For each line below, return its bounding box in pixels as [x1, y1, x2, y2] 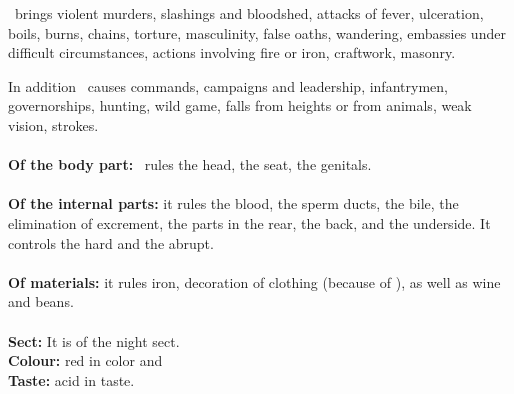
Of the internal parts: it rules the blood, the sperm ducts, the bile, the [8, 193, 459, 214]
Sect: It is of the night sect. [8, 330, 180, 351]
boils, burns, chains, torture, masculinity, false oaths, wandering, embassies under [8, 22, 506, 43]
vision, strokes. [8, 114, 99, 135]
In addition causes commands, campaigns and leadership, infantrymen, [8, 75, 448, 96]
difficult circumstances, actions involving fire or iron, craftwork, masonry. [8, 42, 456, 63]
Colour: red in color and [8, 350, 163, 371]
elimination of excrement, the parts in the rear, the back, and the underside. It [8, 212, 491, 233]
